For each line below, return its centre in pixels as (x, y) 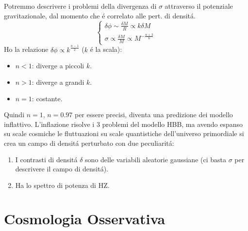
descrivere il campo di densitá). (62, 169)
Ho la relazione (26, 49)
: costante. (47, 98)
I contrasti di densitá (46, 159)
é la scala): (106, 49)
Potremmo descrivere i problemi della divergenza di (80, 6)
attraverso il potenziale (199, 6)
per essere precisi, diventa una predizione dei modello (154, 115)
